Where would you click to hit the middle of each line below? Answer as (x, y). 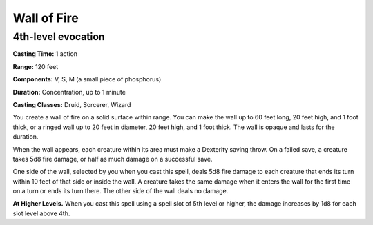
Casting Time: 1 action (45, 54)
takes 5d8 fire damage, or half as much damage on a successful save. (113, 159)
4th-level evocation (59, 37)
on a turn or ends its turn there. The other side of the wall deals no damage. (121, 191)
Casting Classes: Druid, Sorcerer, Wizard (72, 104)
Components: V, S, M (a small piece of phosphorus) (87, 79)
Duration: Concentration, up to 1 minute (69, 92)
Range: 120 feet (36, 66)
